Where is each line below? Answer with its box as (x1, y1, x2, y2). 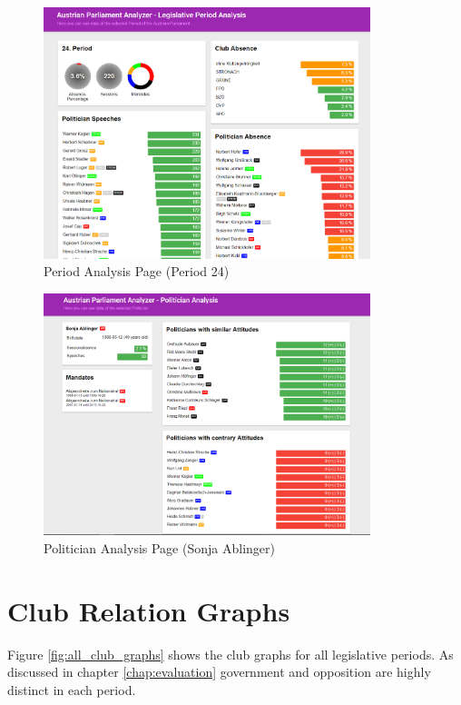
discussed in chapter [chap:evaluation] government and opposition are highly (7, 662, 431, 681)
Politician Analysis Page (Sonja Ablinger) (44, 539, 275, 558)
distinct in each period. (7, 680, 136, 699)
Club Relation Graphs (7, 591, 290, 629)
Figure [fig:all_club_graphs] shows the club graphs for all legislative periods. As (7, 644, 454, 663)
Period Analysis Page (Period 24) (44, 262, 230, 281)
